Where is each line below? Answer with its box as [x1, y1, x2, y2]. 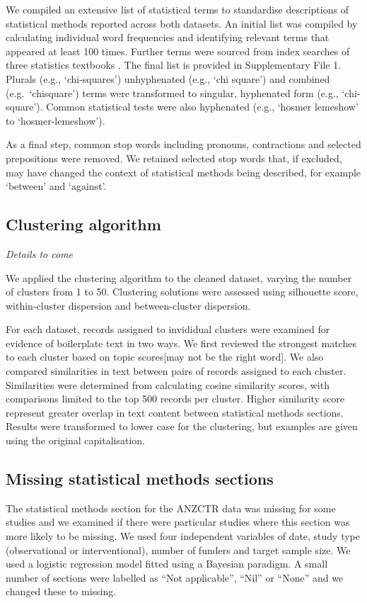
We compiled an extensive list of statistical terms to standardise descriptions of [6, 2, 349, 16]
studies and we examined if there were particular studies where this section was [6, 514, 350, 529]
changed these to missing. [6, 584, 117, 599]
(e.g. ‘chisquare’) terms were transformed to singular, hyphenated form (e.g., [6, 85, 339, 100]
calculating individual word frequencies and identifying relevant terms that [6, 30, 330, 45]
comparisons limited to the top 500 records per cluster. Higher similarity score [6, 391, 345, 406]
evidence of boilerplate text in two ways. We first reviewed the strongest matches [6, 335, 356, 350]
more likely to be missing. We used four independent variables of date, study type [6, 529, 361, 543]
